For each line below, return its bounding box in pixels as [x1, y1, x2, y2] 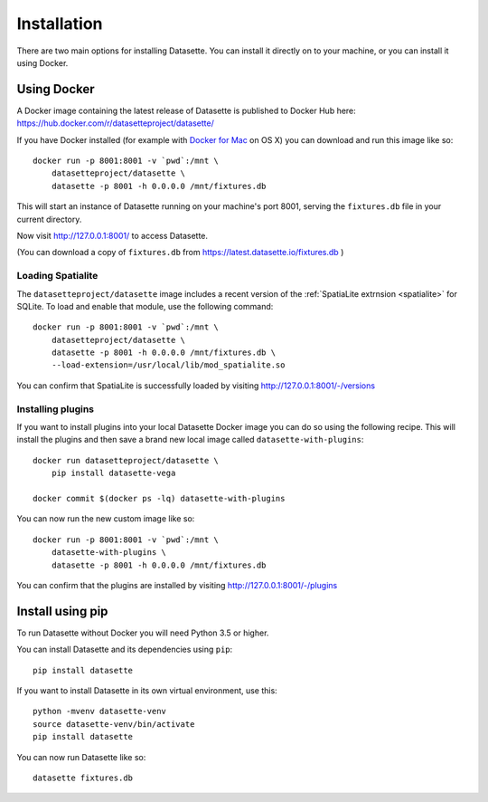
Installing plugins [16, 403, 95, 415]
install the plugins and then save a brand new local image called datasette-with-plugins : [16, 434, 364, 445]
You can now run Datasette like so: [16, 751, 146, 762]
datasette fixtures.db [33, 772, 134, 783]
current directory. [16, 214, 82, 224]
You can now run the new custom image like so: [16, 513, 195, 524]
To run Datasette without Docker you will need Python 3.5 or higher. [16, 627, 269, 638]
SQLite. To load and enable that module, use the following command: [16, 301, 274, 311]
